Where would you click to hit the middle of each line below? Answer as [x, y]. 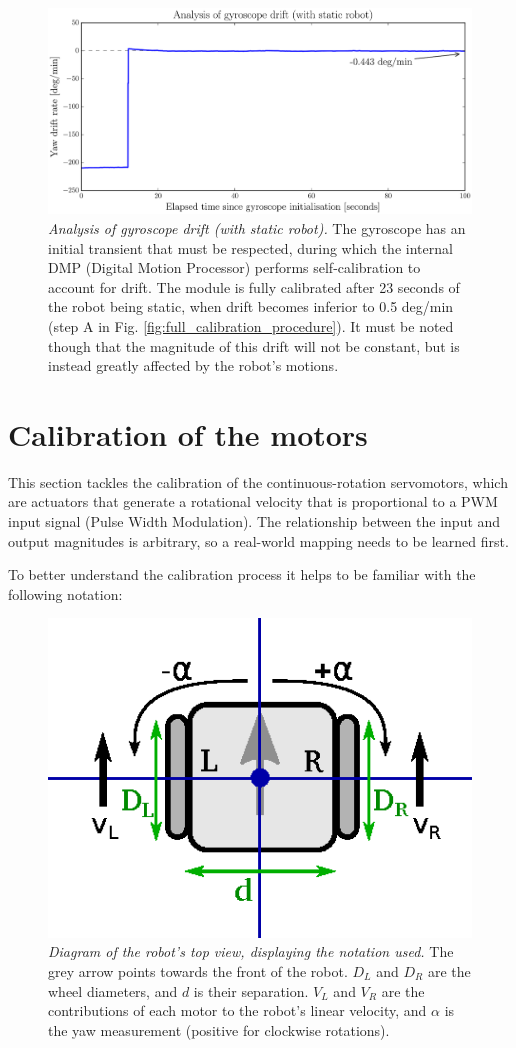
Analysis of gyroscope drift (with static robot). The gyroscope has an [257, 227]
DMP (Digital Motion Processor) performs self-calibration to [234, 267]
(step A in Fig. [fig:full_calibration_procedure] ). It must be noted [251, 325]
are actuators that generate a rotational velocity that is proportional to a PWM [253, 501]
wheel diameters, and [113, 990]
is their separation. [251, 990]
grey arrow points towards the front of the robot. [198, 971]
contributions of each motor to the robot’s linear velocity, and [237, 1010]
